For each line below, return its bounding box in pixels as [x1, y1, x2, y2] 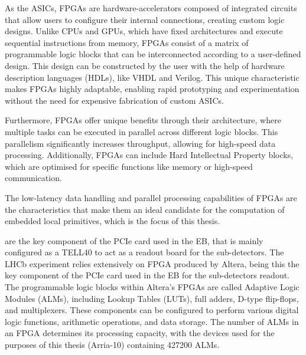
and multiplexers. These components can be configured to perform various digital [5, 304, 299, 316]
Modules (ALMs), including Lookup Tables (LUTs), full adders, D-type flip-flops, [5, 292, 299, 304]
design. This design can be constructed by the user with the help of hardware [5, 59, 285, 71]
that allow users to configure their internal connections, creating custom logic [5, 13, 285, 25]
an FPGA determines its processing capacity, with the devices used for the [5, 327, 275, 339]
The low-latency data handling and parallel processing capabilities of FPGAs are [5, 191, 297, 203]
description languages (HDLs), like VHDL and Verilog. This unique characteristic [5, 71, 300, 83]
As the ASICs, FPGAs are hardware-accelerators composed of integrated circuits [5, 2, 297, 14]
